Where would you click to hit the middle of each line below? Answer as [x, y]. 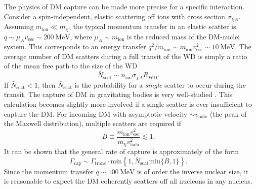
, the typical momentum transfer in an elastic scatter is [152, 26]
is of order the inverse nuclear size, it [193, 171]
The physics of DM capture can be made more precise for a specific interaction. [124, 6]
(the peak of [228, 113]
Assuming [19, 26]
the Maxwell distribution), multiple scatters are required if [93, 123]
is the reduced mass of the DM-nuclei [183, 36]
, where [81, 36]
